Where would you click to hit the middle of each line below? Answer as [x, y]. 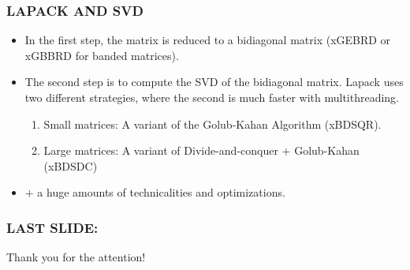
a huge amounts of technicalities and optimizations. [161, 192]
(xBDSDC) [71, 165]
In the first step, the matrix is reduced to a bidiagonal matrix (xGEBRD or [208, 40]
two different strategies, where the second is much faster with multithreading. [212, 97]
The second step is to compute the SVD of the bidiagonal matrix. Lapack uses [214, 82]
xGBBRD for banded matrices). [102, 55]
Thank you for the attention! [76, 257]
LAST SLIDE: [52, 227]
